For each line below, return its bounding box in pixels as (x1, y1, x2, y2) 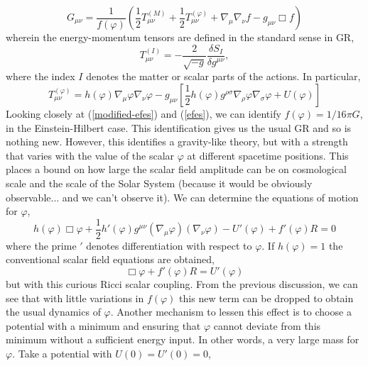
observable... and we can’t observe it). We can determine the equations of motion (6, 189, 359, 204)
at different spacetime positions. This (187, 148, 349, 162)
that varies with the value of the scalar (6, 148, 175, 162)
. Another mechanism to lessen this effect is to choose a (110, 304, 352, 319)
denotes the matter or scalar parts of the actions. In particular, (86, 69, 361, 84)
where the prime (6, 238, 77, 253)
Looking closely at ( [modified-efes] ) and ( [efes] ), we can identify (6, 106, 281, 121)
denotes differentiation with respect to (86, 238, 252, 253)
